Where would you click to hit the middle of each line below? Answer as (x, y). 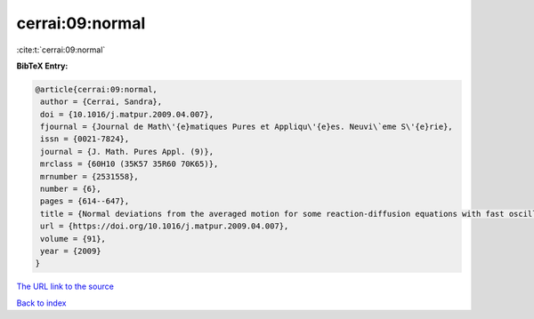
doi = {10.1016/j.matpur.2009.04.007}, (127, 114)
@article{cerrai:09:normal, (96, 89)
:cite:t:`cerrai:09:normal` (61, 50)
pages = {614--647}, (85, 201)
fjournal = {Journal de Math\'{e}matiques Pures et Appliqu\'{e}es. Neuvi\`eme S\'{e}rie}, (247, 127)
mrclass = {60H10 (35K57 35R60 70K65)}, (129, 164)
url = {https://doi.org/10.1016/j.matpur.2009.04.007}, (165, 226)
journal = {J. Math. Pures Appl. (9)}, (127, 152)
